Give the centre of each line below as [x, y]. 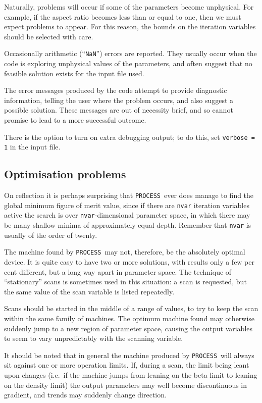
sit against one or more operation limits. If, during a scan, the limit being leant [127, 365]
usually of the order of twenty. [51, 235]
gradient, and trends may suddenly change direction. [85, 395]
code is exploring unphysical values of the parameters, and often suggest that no [128, 63]
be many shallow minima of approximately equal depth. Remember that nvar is [128, 225]
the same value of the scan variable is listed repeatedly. [89, 291]
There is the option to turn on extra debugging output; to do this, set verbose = [129, 137]
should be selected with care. [49, 36]
